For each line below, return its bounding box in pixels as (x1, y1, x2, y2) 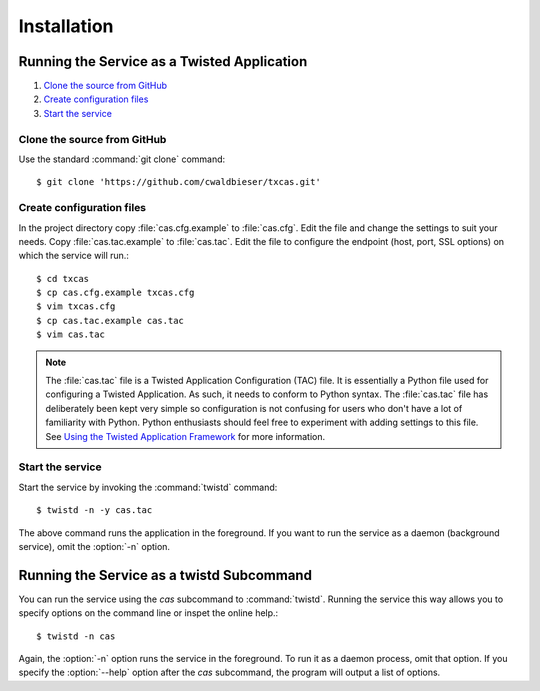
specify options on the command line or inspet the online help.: (18, 607, 279, 619)
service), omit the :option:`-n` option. (18, 540, 170, 552)
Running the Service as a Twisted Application (18, 53, 308, 70)
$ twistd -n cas (36, 630, 116, 642)
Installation (18, 15, 114, 37)
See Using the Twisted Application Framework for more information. (45, 430, 326, 442)
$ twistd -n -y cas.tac (36, 505, 153, 516)
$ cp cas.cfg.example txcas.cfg (36, 287, 195, 299)
